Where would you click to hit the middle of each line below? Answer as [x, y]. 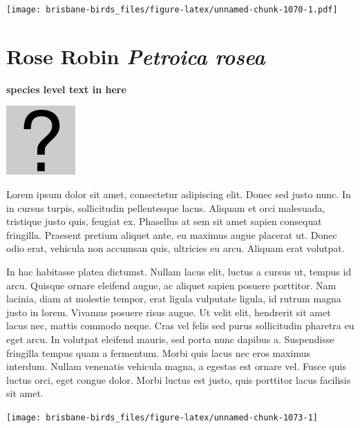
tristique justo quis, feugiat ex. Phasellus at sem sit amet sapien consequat [164, 221]
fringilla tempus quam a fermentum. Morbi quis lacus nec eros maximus [158, 352]
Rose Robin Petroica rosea [136, 56]
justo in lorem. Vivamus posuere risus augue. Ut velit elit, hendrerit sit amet [169, 312]
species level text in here [66, 89]
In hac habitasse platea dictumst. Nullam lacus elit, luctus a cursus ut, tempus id [179, 271]
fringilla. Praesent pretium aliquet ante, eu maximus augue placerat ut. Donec [172, 234]
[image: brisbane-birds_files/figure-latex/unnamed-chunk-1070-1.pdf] [172, 10]
